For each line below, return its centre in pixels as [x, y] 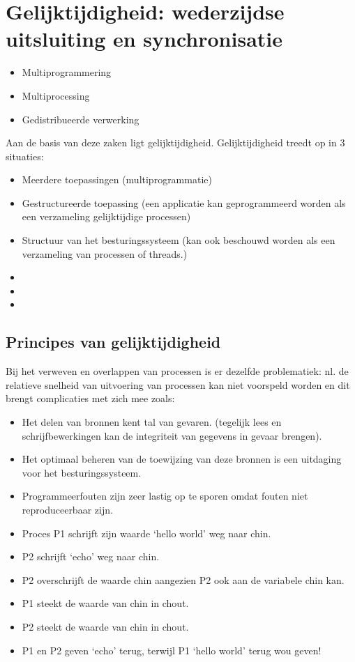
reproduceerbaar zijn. [67, 509]
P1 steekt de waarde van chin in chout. [105, 603]
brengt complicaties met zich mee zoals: [90, 398]
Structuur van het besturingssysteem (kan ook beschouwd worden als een [179, 240]
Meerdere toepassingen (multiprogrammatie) [117, 179]
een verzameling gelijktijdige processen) [106, 216]
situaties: [25, 156]
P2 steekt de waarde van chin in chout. [105, 626]
